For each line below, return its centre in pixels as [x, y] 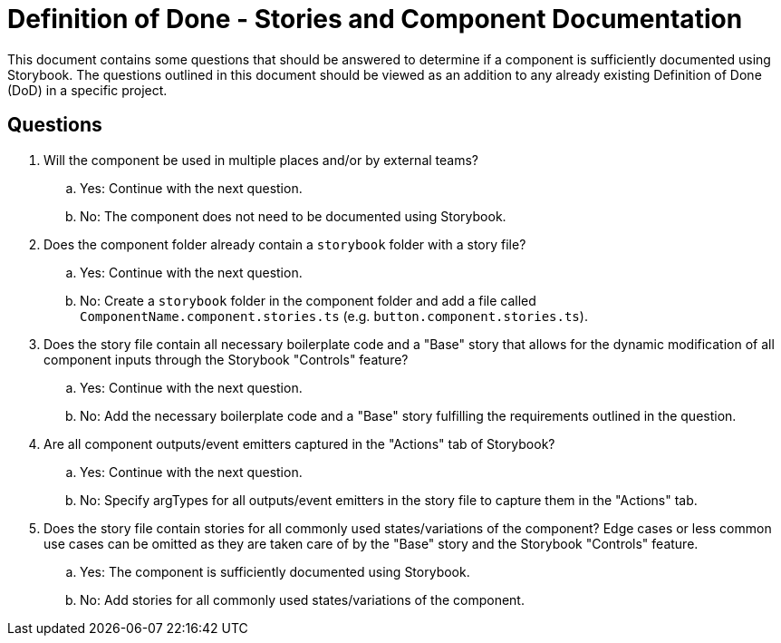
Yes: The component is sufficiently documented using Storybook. [275, 571]
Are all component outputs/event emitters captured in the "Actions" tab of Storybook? [299, 443]
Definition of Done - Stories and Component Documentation [375, 19]
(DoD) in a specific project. [87, 90]
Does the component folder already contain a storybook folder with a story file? [285, 244]
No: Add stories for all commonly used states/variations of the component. [302, 599]
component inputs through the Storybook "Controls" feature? [226, 359]
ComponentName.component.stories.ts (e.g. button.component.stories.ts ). [334, 316]
